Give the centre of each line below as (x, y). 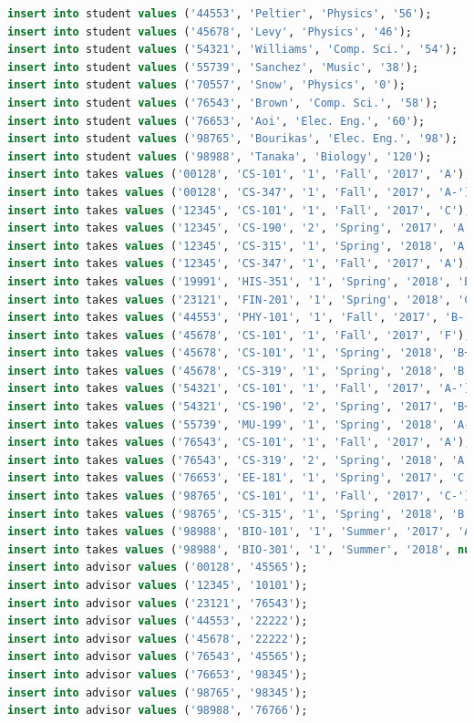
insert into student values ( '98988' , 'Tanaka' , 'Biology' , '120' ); (220, 156)
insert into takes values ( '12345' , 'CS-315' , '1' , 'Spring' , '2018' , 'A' (239, 246)
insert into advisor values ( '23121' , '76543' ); (158, 603)
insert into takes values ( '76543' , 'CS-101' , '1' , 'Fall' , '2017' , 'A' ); (239, 443)
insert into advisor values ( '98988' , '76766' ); (158, 711)
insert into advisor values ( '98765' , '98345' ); (158, 692)
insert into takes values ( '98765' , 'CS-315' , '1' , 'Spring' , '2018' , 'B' (239, 514)
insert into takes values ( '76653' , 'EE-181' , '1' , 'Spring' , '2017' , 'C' (239, 478)
